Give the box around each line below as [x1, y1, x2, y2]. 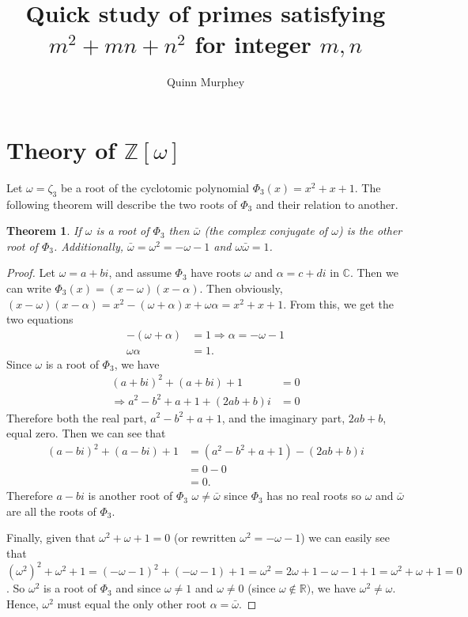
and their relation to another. [255, 195, 398, 212]
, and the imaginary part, [221, 409, 345, 426]
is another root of [88, 487, 173, 504]
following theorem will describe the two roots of [6, 195, 237, 212]
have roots [191, 264, 241, 281]
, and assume [108, 264, 172, 281]
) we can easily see [300, 529, 391, 546]
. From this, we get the [283, 295, 394, 312]
